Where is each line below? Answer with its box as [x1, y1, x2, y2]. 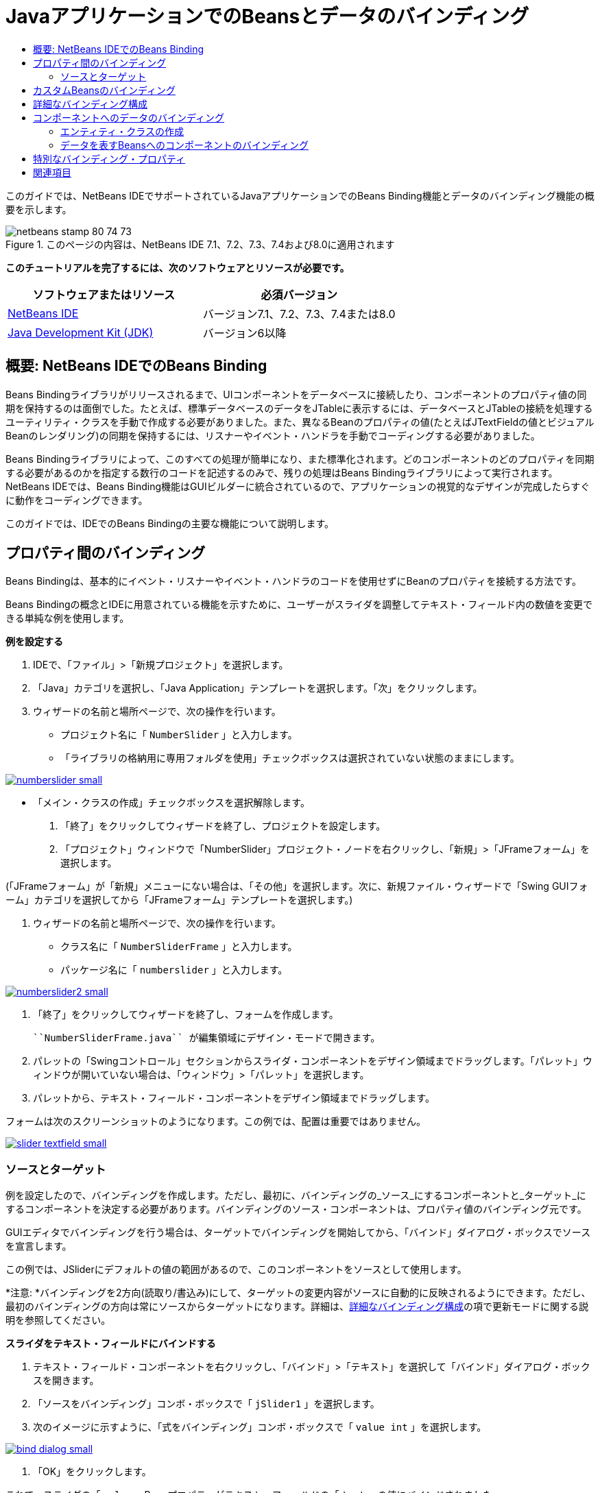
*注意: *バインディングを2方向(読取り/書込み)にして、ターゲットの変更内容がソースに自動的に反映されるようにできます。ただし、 [5, 1287, 591, 1299]
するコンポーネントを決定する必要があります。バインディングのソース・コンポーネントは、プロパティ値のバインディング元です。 [5, 1203, 587, 1215]
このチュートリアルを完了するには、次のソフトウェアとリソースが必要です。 [5, 261, 350, 274]
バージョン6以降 [202, 326, 287, 340]
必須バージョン [261, 287, 338, 302]
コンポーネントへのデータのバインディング [33, 111, 225, 123]
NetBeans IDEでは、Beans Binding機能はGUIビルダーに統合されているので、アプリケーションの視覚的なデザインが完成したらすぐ [5, 480, 590, 492]
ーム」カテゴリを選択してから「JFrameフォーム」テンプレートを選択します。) [5, 894, 353, 906]
